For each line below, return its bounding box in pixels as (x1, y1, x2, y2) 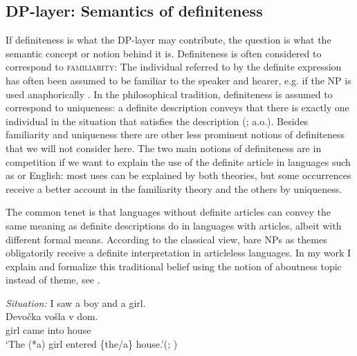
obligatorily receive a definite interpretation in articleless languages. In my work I (6, 245, 351, 260)
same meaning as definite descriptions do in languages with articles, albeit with (6, 218, 342, 232)
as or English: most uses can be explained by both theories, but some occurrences (6, 168, 351, 182)
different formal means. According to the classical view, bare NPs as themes (6, 232, 327, 246)
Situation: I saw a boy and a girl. (6, 295, 146, 310)
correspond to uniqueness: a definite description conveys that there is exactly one (6, 100, 349, 115)
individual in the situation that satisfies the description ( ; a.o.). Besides (6, 113, 309, 128)
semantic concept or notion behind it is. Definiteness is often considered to (6, 46, 322, 60)
